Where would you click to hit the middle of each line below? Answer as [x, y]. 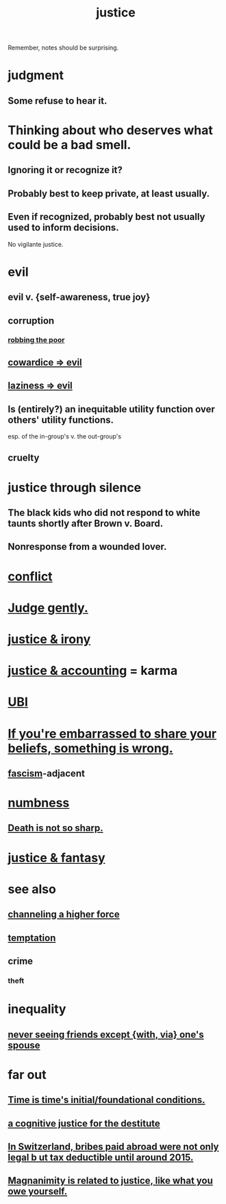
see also [32, 889]
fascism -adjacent [46, 773]
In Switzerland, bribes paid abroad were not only [113, 1147]
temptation [32, 938]
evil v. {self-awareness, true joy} [79, 297]
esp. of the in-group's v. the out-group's [65, 436]
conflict [30, 576]
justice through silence [75, 488]
